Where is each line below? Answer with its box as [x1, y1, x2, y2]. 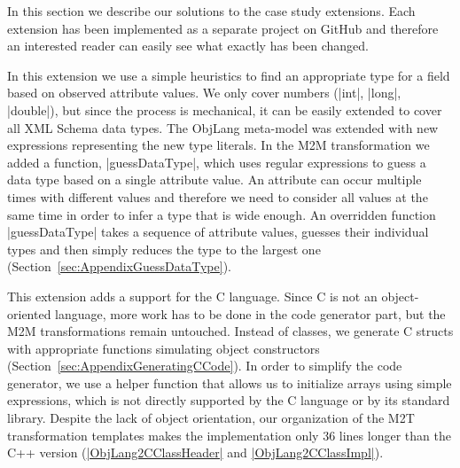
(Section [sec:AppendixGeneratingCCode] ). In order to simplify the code [7, 356, 402, 375]
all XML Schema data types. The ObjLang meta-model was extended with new [7, 118, 439, 136]
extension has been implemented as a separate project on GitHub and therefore [7, 19, 439, 37]
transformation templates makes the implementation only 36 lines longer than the [7, 425, 451, 444]
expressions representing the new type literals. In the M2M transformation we [7, 136, 430, 154]
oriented [7, 304, 51, 323]
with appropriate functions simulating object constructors [7, 339, 320, 357]
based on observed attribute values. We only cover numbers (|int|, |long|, [7, 83, 402, 102]
